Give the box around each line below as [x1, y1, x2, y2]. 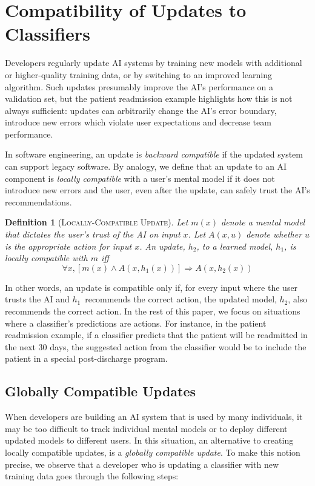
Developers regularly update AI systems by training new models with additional [5, 56, 302, 69]
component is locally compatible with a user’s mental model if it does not [5, 171, 275, 184]
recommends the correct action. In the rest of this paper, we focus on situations [5, 305, 300, 317]
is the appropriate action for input [5, 239, 132, 252]
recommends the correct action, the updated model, [85, 293, 277, 305]
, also [288, 293, 308, 305]
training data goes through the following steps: [5, 470, 179, 482]
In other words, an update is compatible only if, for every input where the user [5, 281, 298, 293]
